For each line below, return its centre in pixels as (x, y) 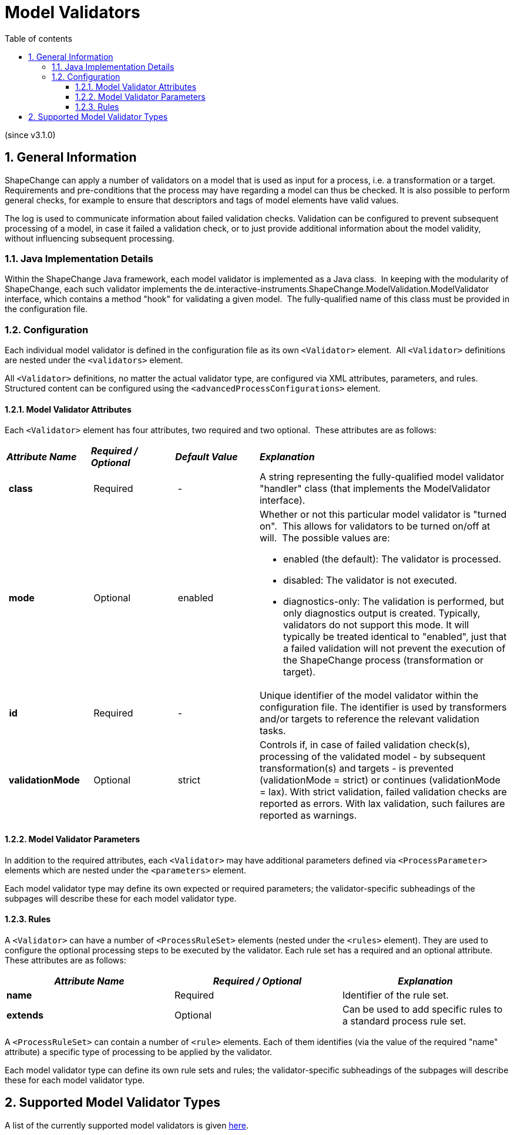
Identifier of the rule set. (395, 995)
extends (25, 1015)
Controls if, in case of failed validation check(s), (365, 745)
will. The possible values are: (325, 538)
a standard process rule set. (404, 1021)
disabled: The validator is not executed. (370, 580)
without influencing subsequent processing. (90, 238)
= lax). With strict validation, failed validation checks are (383, 792)
